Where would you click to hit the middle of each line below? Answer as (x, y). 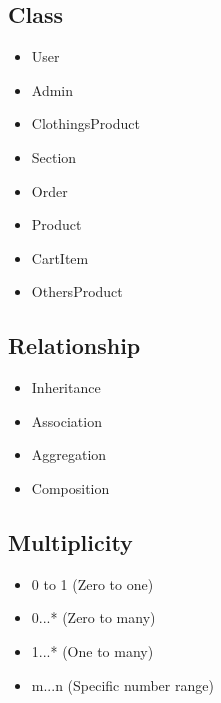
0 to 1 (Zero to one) (92, 583)
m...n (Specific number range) (122, 684)
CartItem (60, 257)
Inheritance (66, 387)
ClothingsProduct (85, 123)
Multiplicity (70, 541)
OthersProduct (77, 291)
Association (66, 420)
